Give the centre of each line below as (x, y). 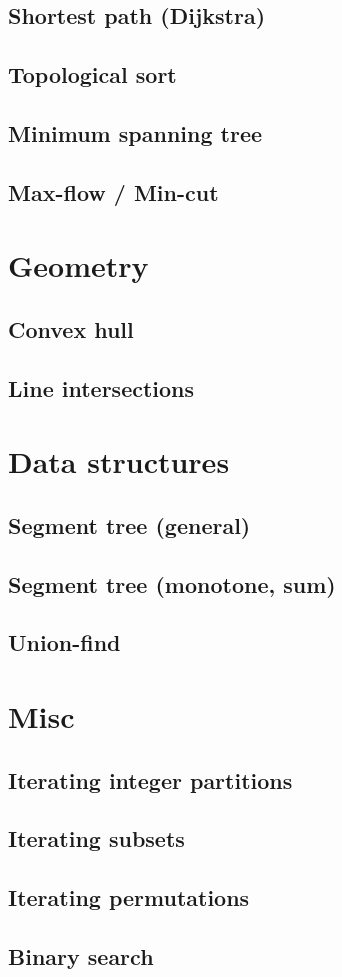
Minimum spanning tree (135, 132)
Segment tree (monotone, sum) (172, 583)
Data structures (119, 461)
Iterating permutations (129, 897)
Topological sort (92, 74)
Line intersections (101, 387)
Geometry (78, 265)
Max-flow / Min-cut (113, 191)
